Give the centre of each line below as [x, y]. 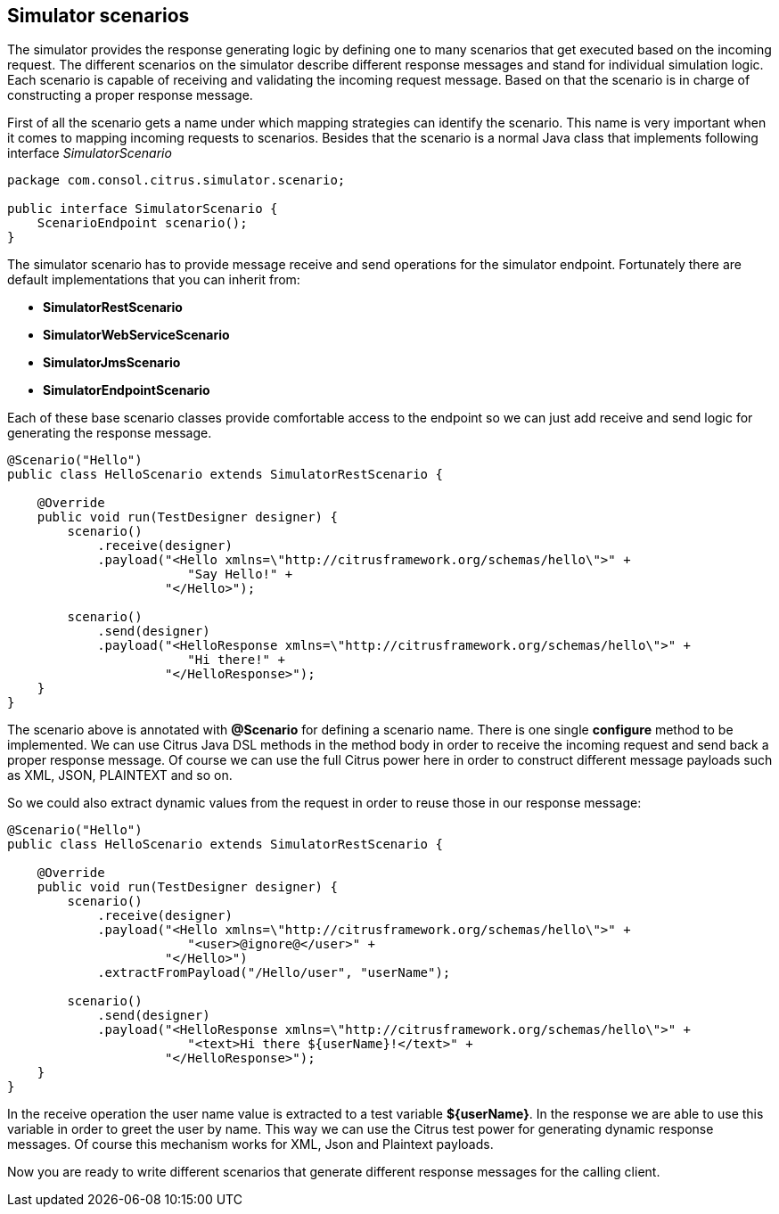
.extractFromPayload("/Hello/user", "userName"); [274, 973]
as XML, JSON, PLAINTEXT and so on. [120, 775]
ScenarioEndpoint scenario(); [142, 223]
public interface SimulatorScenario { [143, 209]
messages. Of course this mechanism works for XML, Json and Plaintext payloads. [250, 1144]
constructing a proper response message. [130, 95]
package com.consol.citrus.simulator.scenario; [176, 180]
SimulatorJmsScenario [112, 363]
